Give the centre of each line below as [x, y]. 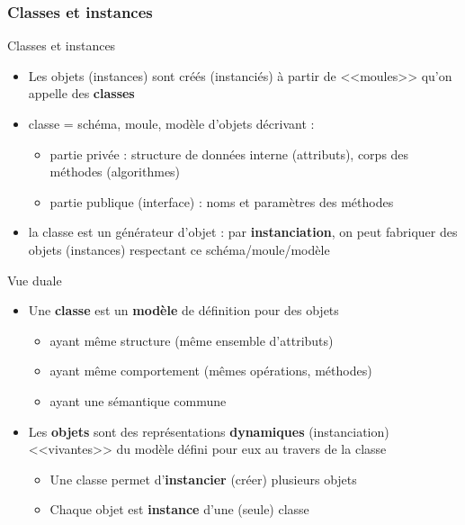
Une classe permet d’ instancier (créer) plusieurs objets [203, 479]
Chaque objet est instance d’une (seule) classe [179, 509]
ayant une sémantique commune [138, 400]
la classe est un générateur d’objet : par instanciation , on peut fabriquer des [243, 232]
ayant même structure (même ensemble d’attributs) [192, 340]
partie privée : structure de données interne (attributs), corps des [229, 154]
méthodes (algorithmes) [115, 172]
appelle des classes [81, 93]
